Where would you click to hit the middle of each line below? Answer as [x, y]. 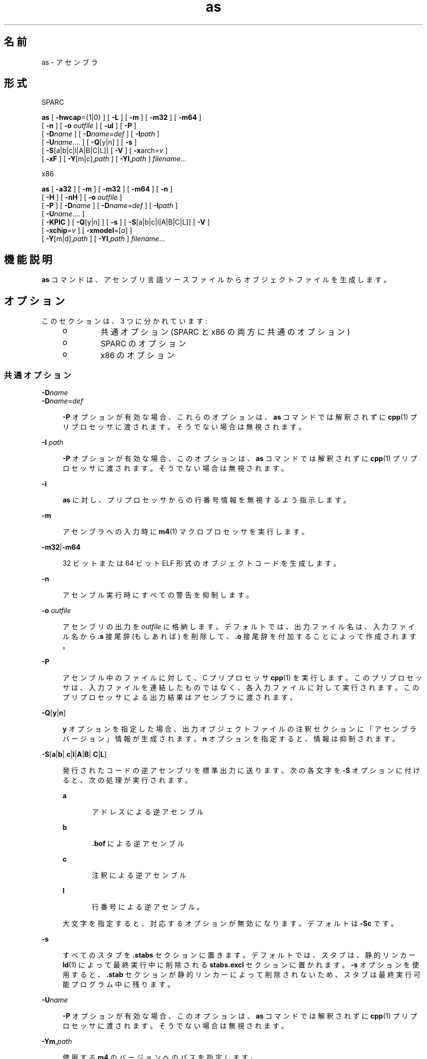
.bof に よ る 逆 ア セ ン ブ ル [138, 843]
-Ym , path [57, 1041]
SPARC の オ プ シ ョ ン [143, 344]
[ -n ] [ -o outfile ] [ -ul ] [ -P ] [89, 126]
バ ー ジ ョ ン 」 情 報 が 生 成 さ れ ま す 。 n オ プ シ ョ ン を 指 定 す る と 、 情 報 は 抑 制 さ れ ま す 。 [231, 738]
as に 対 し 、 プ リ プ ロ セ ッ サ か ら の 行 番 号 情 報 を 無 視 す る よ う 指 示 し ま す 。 [206, 500]
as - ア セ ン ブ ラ [70, 62]
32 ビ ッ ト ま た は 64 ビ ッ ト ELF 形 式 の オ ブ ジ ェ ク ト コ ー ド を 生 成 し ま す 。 [202, 563]
